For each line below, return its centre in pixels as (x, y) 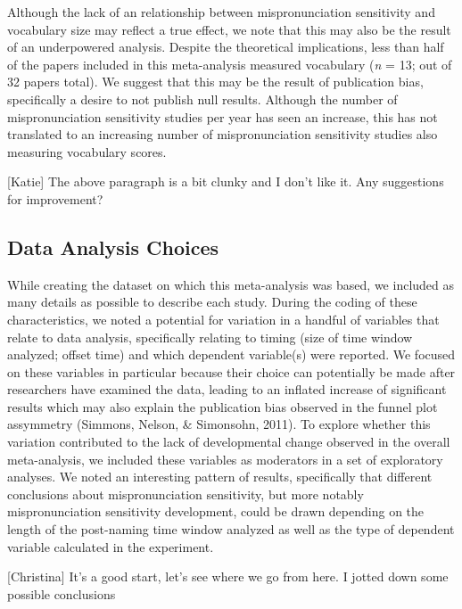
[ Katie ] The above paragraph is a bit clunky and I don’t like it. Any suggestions (226, 181)
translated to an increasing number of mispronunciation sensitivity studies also (223, 134)
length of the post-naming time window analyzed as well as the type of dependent (231, 529)
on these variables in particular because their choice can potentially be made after (231, 371)
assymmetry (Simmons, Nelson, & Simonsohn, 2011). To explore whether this (219, 424)
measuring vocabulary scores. (87, 151)
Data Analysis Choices (113, 247)
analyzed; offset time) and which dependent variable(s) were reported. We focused (231, 354)
